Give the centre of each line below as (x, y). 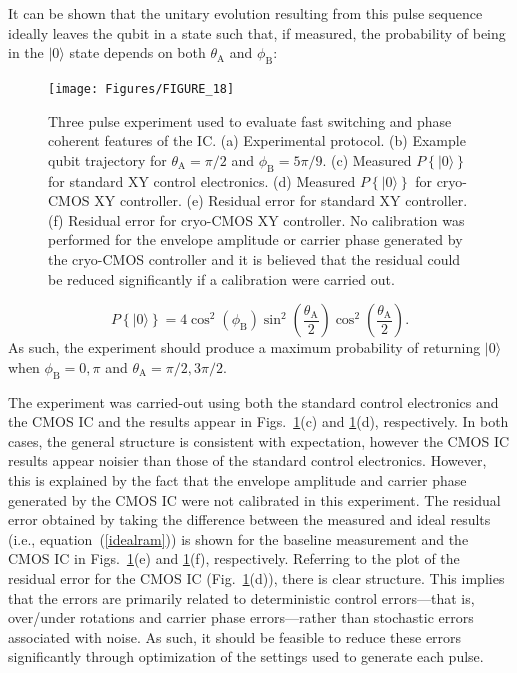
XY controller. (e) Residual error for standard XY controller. (281, 200)
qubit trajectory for (107, 159)
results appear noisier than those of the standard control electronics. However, (247, 460)
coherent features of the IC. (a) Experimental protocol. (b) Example (257, 140)
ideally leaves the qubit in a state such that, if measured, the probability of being (257, 32)
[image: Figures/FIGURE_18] (141, 88)
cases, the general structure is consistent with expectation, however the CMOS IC (259, 440)
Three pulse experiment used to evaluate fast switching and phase (250, 120)
